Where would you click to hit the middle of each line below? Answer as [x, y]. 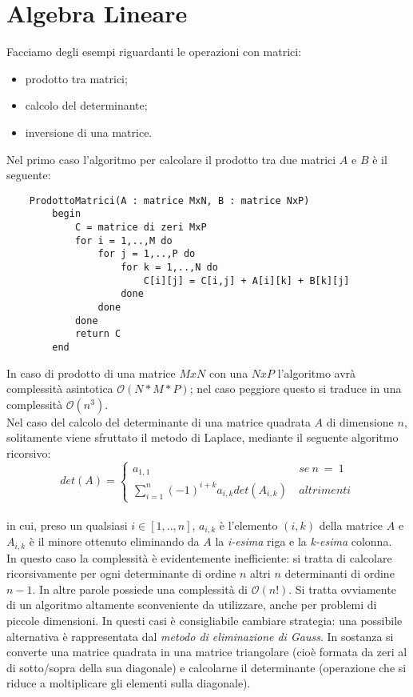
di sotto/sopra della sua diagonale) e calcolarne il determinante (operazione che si [206, 667]
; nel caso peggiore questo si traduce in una [296, 389]
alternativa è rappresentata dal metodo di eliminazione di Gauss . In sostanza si [200, 636]
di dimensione [360, 421]
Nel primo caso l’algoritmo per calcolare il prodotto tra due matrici [171, 159]
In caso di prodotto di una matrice [91, 373]
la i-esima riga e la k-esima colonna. [304, 541]
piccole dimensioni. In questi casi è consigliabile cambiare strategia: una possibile [205, 620]
